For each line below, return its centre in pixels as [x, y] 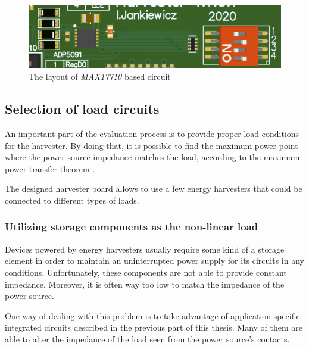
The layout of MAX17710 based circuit [100, 77]
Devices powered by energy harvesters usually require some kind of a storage [145, 249]
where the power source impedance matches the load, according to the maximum [152, 157]
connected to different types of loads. [72, 200]
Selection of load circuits [82, 109]
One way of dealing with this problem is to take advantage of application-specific [152, 315]
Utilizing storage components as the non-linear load [132, 227]
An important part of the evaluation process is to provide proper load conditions [152, 133]
